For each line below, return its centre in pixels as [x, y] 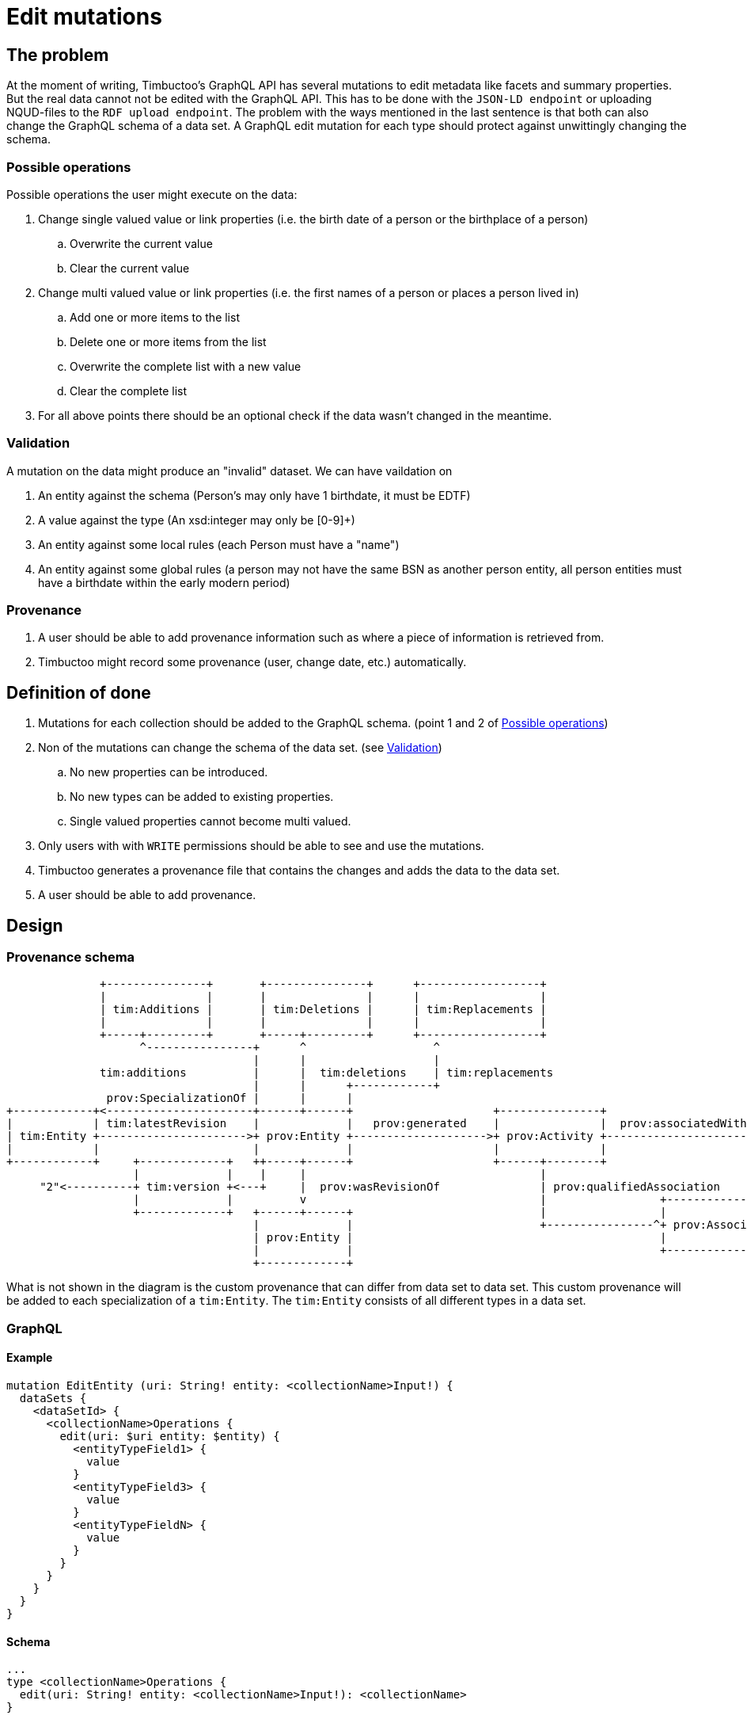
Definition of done [79, 692]
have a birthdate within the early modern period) [164, 582]
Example [30, 1358]
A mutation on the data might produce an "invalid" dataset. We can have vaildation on [229, 471]
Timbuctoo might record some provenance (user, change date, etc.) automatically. [252, 662]
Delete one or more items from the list [168, 341]
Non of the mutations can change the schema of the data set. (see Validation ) [240, 748]
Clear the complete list [129, 391]
